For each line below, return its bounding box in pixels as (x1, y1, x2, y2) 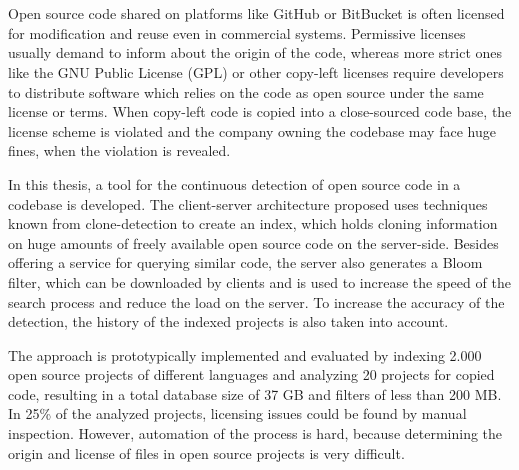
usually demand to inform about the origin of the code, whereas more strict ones (8, 42, 503, 63)
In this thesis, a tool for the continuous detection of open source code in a (8, 173, 461, 194)
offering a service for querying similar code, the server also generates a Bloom (8, 252, 483, 273)
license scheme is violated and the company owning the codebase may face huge (8, 120, 496, 141)
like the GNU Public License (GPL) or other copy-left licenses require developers (8, 61, 504, 82)
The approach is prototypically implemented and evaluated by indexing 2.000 (8, 344, 482, 365)
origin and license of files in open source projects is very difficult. (8, 442, 405, 463)
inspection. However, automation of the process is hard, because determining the (8, 423, 503, 444)
